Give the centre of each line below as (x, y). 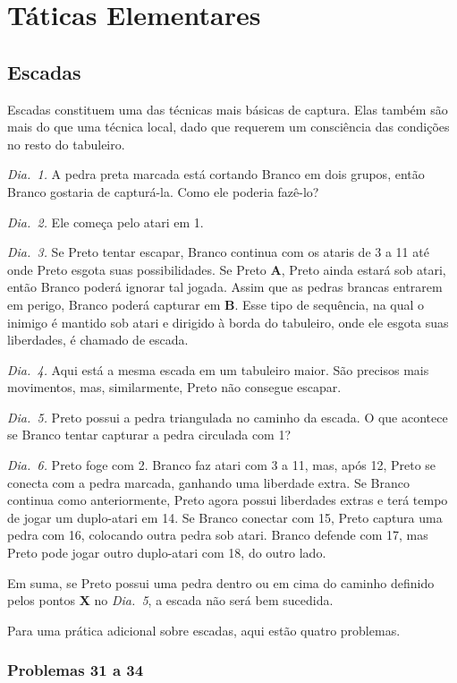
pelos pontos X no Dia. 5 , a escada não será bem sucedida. (170, 600)
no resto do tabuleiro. (66, 144)
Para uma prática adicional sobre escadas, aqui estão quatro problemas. (204, 630)
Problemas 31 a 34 (76, 670)
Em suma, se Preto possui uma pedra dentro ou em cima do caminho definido (221, 582)
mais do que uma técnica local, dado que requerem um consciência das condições (228, 127)
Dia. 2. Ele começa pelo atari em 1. (106, 222)
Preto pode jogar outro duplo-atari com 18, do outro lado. (167, 553)
